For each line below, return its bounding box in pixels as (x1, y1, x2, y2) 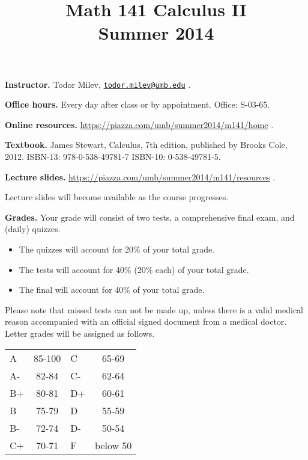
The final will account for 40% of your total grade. (19, 283, 205, 296)
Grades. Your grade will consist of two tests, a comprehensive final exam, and (5, 210, 295, 223)
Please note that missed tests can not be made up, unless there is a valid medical (5, 303, 303, 316)
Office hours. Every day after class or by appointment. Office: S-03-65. (5, 98, 270, 111)
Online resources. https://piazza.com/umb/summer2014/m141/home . (5, 118, 274, 130)
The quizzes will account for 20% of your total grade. (19, 242, 215, 255)
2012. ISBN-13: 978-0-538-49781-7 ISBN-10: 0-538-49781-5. (5, 150, 221, 162)
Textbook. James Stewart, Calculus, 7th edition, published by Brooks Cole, (5, 138, 288, 151)
